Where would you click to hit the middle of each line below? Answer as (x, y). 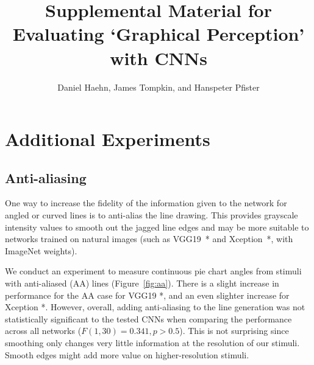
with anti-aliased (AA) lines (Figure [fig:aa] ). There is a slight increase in (142, 283)
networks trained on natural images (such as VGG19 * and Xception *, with (149, 239)
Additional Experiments (108, 139)
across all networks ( (43, 331)
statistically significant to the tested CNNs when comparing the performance (148, 318)
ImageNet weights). (41, 250)
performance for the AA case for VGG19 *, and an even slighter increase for (147, 295)
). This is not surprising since (234, 331)
